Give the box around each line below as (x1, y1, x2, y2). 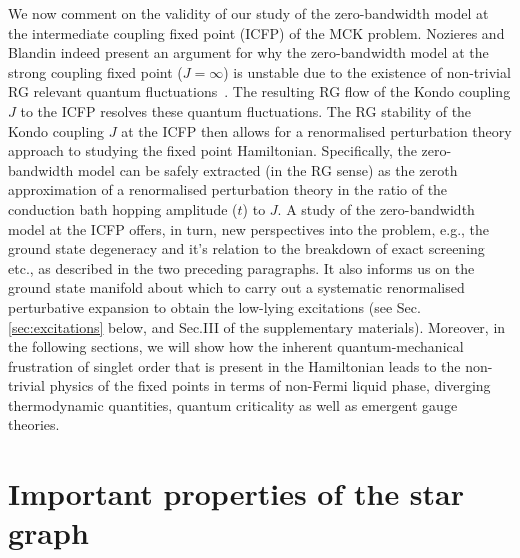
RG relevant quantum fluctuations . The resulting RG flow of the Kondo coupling (8, 81, 511, 102)
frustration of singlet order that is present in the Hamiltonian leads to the (8, 355, 461, 376)
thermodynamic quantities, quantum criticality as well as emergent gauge (8, 394, 458, 415)
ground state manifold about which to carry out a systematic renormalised (8, 277, 465, 298)
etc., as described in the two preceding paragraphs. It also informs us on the (8, 257, 475, 278)
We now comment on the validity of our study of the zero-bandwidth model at (8, 3, 489, 23)
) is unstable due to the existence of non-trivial (223, 61, 511, 82)
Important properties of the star (8, 473, 465, 514)
